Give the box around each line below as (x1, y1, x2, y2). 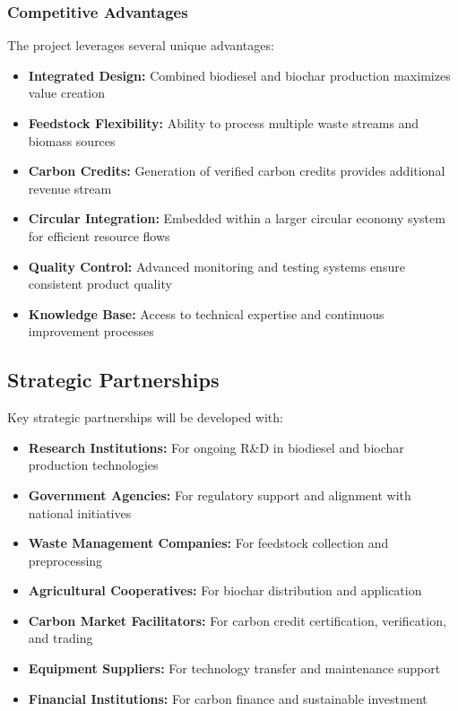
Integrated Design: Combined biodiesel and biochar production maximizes (28, 65, 451, 84)
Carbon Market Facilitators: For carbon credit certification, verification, (28, 611, 446, 629)
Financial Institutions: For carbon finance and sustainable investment (28, 689, 428, 707)
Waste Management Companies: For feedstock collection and (28, 533, 389, 552)
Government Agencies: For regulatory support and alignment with (28, 485, 411, 504)
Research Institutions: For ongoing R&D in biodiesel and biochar (28, 438, 404, 456)
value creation (28, 83, 106, 102)
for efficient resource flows (28, 226, 170, 245)
